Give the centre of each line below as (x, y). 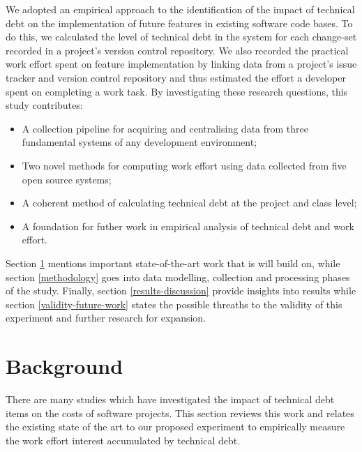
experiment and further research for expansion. (106, 318)
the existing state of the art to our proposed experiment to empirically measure (175, 427)
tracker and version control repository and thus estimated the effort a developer (176, 77)
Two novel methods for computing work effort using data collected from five (184, 165)
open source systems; (67, 179)
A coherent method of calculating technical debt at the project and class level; (189, 203)
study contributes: (44, 105)
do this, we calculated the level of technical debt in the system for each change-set (181, 37)
